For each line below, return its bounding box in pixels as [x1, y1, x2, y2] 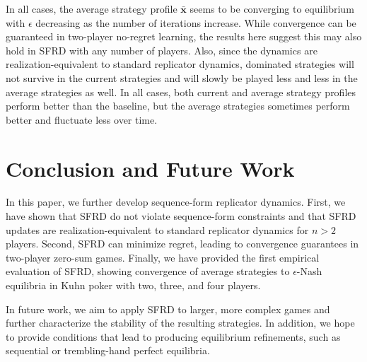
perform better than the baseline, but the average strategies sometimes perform [6, 98, 350, 113]
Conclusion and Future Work [6, 153, 295, 182]
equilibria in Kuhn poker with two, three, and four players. [6, 278, 261, 293]
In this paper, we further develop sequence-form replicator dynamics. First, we [6, 194, 346, 209]
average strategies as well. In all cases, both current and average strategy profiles [6, 84, 356, 99]
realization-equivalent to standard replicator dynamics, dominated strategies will [6, 57, 354, 71]
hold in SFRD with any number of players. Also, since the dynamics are [6, 42, 318, 57]
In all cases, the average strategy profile [6, 1, 177, 16]
